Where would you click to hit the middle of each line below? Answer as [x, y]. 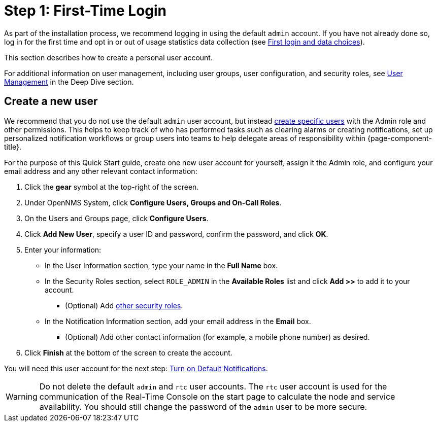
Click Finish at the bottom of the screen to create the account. [128, 352]
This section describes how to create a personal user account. [108, 57]
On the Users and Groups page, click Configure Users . [116, 218]
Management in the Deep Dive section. [69, 82]
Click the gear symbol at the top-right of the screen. [112, 187]
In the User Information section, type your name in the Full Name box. [161, 265]
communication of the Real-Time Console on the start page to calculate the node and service [217, 396]
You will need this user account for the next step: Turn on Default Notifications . [136, 368]
